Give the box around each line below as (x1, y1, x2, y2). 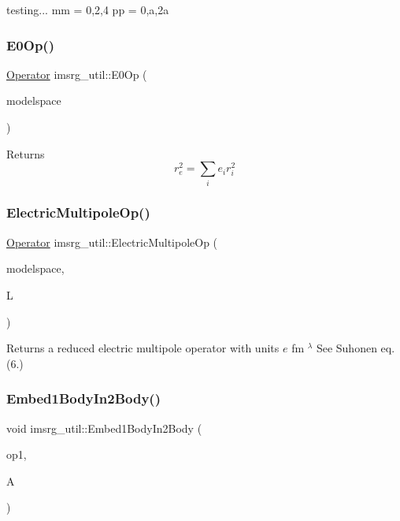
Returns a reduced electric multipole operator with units (6, 340, 280, 356)
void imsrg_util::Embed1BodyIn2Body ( (6, 419, 202, 436)
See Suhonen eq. (316, 340, 395, 356)
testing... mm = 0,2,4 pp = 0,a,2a (6, 2, 169, 17)
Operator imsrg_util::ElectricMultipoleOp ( (6, 233, 218, 250)
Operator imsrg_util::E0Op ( (6, 65, 147, 82)
